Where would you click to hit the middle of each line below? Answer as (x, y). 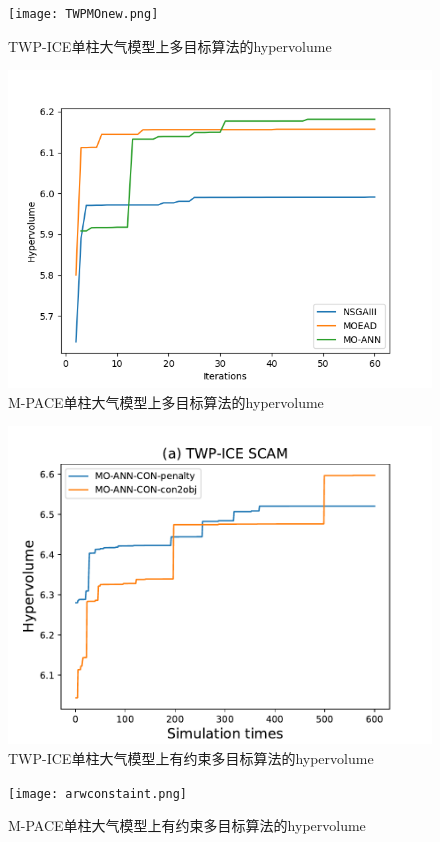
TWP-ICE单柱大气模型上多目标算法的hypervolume (170, 45)
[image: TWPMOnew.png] (83, 14)
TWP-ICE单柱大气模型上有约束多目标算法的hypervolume (191, 758)
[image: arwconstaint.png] (97, 793)
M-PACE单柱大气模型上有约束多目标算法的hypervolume (187, 825)
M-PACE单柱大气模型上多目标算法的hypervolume (166, 401)
